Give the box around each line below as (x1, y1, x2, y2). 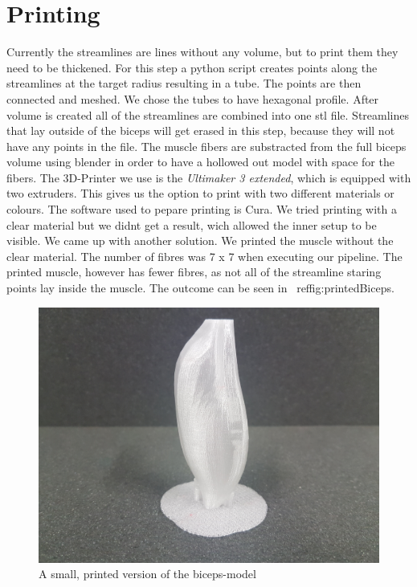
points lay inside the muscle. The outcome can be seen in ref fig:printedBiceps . (6, 279, 395, 296)
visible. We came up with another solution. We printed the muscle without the (6, 232, 394, 249)
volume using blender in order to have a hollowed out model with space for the (6, 153, 395, 170)
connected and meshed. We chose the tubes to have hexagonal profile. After (6, 90, 379, 107)
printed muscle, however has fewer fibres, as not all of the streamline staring (6, 263, 382, 280)
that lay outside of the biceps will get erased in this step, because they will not (6, 122, 395, 139)
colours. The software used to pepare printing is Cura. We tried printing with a (6, 201, 397, 218)
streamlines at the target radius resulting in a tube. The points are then (6, 75, 362, 92)
